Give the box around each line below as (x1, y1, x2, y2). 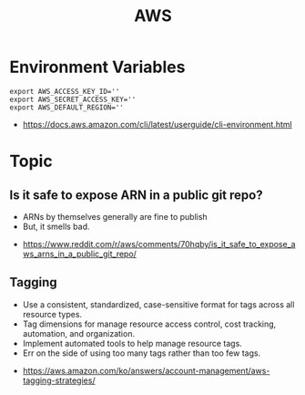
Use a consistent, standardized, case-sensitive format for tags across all (22, 298, 295, 310)
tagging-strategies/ (22, 375, 96, 386)
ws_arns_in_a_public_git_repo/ (22, 248, 137, 259)
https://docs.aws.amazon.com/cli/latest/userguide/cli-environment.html (22, 119, 293, 130)
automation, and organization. (22, 327, 135, 338)
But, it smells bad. (22, 221, 90, 232)
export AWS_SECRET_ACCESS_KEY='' (9, 95, 137, 104)
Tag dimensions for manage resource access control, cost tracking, (22, 318, 277, 329)
